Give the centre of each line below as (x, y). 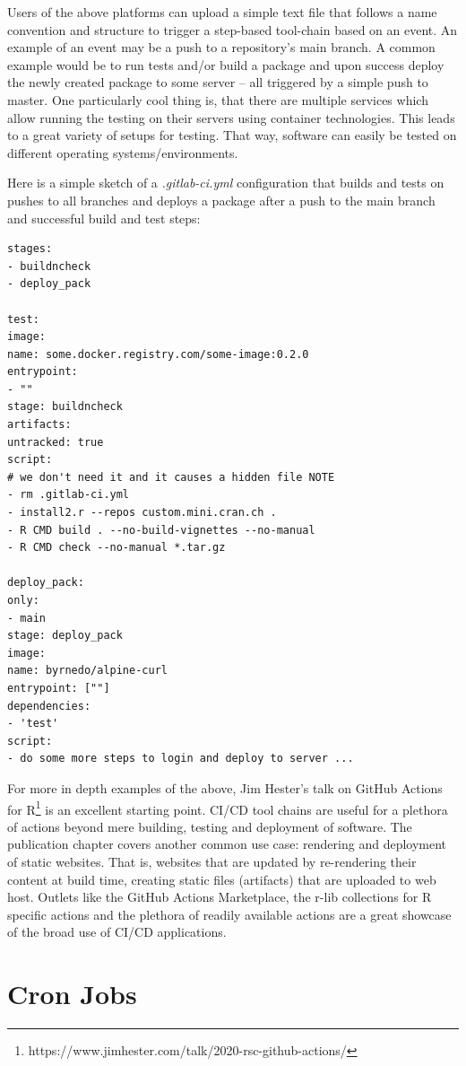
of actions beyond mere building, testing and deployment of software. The (210, 826)
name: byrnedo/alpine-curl (87, 671)
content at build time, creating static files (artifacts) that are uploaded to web (222, 879)
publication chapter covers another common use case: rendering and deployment (227, 844)
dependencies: (49, 706)
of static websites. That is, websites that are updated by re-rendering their (212, 861)
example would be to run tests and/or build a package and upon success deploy (226, 64)
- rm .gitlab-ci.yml (69, 495)
